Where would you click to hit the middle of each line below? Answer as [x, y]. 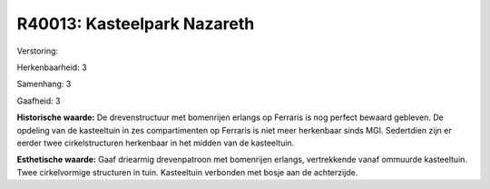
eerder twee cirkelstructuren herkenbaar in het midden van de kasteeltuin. [156, 143]
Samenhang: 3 [44, 84]
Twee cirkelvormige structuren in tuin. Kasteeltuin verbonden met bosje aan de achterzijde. [187, 172]
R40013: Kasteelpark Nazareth [136, 24]
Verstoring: [38, 51]
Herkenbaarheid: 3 [52, 67]
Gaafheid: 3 [39, 101]
